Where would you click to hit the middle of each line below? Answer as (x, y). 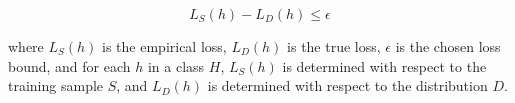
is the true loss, (334, 46)
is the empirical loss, (164, 46)
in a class (176, 65)
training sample (56, 85)
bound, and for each (69, 65)
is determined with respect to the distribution (347, 85)
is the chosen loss (448, 46)
